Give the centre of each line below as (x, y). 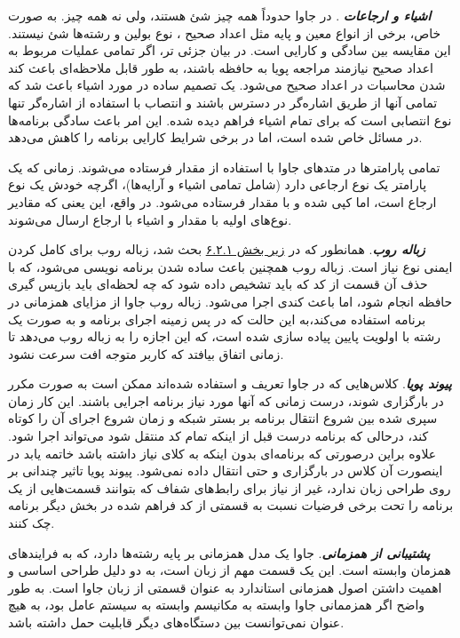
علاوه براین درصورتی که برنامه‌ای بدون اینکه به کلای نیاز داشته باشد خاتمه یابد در (222, 453)
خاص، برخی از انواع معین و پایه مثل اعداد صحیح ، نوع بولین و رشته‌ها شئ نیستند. (225, 32)
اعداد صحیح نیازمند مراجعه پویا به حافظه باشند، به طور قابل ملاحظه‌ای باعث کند (221, 67)
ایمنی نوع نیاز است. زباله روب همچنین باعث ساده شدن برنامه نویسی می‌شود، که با (230, 266)
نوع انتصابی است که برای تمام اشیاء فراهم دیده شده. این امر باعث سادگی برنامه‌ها (230, 120)
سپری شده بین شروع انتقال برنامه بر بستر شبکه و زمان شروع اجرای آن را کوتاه (223, 418)
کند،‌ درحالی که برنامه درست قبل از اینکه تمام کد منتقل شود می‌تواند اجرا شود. (218, 436)
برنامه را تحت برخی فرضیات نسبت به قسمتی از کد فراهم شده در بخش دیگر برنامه (231, 505)
